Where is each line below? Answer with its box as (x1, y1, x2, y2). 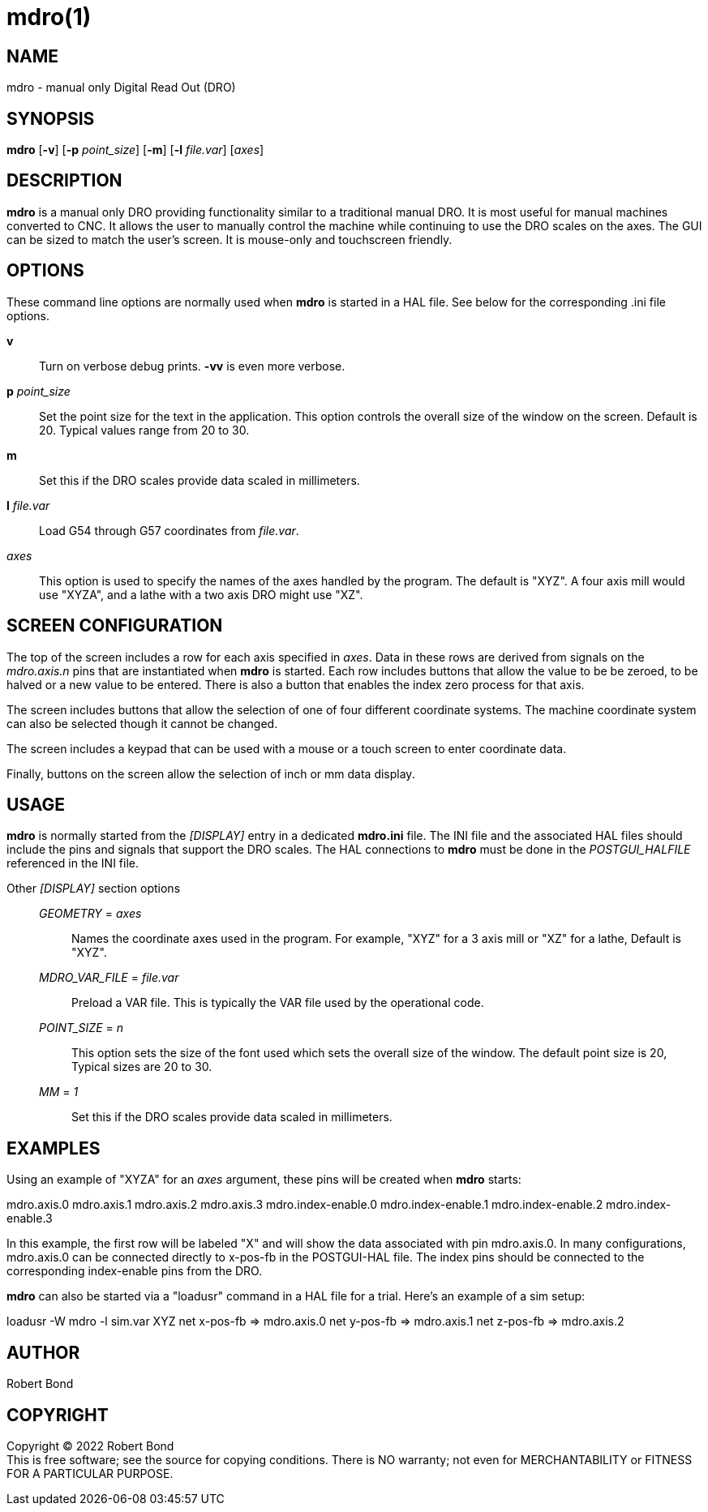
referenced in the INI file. (6, 856, 139, 871)
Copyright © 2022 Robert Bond (6, 1438, 174, 1453)
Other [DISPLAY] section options (6, 881, 181, 896)
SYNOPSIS (6, 108, 95, 129)
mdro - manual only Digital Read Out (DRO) (6, 80, 236, 95)
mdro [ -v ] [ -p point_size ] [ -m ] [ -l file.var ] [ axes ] (6, 143, 264, 157)
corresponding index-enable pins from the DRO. (6, 1264, 263, 1279)
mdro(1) (6, 3, 92, 31)
